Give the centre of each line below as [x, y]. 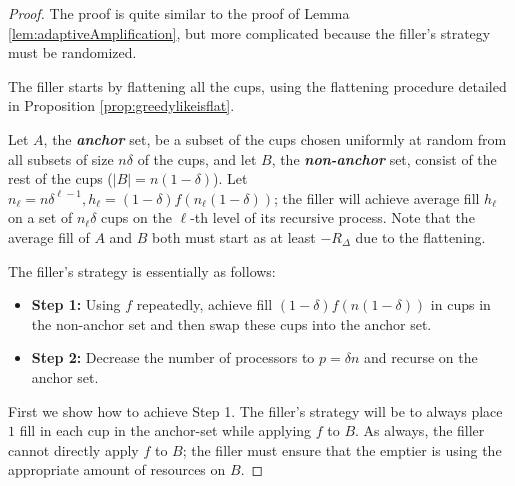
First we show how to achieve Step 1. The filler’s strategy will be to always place [255, 410]
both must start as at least [234, 236]
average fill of [49, 236]
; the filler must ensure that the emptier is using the [342, 449]
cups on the [136, 217]
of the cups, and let [197, 158]
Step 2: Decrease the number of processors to [173, 357]
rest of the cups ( [60, 178]
